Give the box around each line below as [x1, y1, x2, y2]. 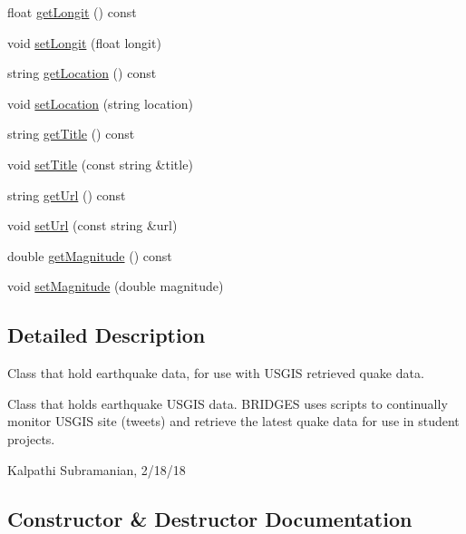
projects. [7, 429, 55, 448]
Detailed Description [7, 321, 206, 349]
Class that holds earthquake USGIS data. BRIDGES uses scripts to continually [7, 393, 448, 413]
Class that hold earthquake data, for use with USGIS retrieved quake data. [7, 364, 424, 383]
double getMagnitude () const [7, 246, 172, 265]
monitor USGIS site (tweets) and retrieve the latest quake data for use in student [7, 412, 460, 431]
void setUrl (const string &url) [7, 216, 178, 235]
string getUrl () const [7, 185, 126, 204]
